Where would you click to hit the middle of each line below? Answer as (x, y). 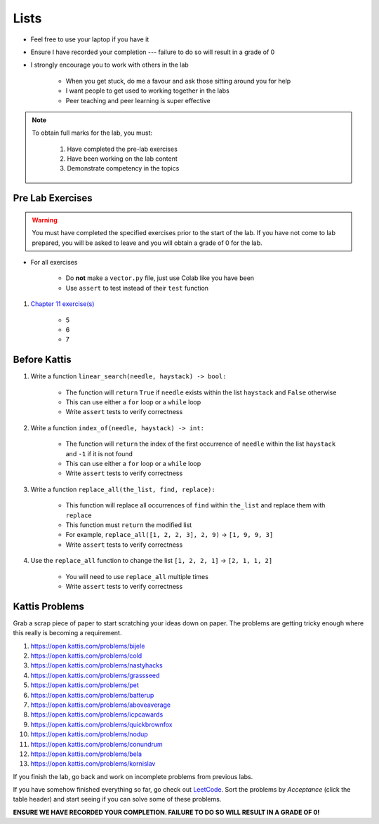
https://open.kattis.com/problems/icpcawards (97, 715)
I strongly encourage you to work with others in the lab (109, 65)
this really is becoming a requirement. (67, 633)
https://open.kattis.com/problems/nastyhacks (97, 665)
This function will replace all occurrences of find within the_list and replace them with (195, 505)
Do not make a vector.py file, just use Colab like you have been (160, 278)
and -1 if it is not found (99, 453)
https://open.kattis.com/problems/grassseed (95, 675)
